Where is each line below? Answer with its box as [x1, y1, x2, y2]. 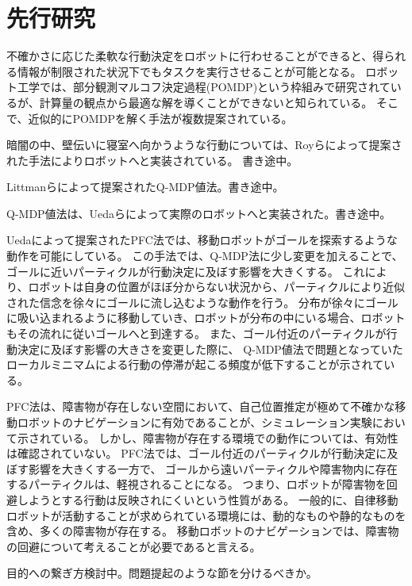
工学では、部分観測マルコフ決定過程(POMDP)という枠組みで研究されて [17, 79, 391, 95]
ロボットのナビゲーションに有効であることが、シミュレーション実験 [17, 414, 372, 430]
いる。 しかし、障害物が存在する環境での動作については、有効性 [61, 429, 399, 446]
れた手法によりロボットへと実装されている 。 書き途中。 [6, 151, 298, 168]
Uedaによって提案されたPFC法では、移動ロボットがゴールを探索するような [6, 232, 398, 248]
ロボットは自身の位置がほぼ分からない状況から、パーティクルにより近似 [28, 278, 405, 295]
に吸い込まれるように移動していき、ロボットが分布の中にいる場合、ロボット [6, 309, 406, 326]
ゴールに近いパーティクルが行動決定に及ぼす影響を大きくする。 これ [6, 262, 365, 279]
